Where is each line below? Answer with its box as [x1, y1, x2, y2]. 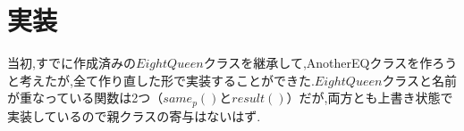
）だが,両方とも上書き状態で [286, 88, 453, 107]
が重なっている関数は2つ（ [7, 88, 164, 107]
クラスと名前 [382, 70, 458, 89]
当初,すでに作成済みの [7, 53, 137, 72]
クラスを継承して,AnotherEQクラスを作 [203, 53, 433, 72]
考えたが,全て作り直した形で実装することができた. [19, 70, 315, 89]
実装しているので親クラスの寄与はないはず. [7, 106, 261, 125]
